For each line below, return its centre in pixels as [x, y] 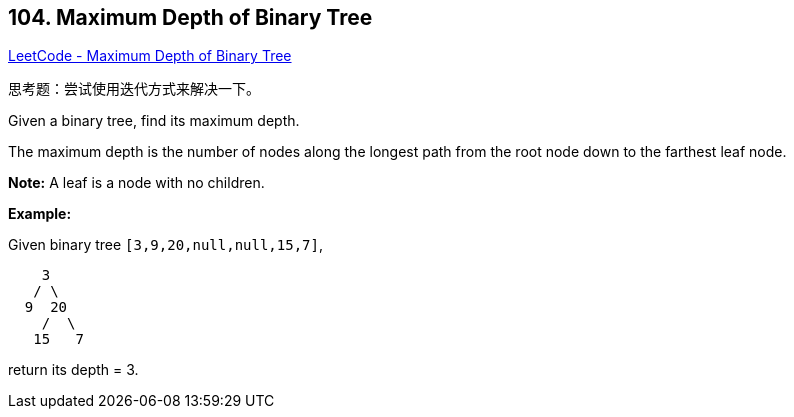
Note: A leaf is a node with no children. [136, 183]
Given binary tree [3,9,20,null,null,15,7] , [165, 245]
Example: [40, 214]
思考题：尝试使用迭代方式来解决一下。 [134, 89]
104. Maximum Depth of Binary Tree [190, 17]
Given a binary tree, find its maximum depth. [154, 121]
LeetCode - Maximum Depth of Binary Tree [150, 56]
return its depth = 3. [73, 370]
